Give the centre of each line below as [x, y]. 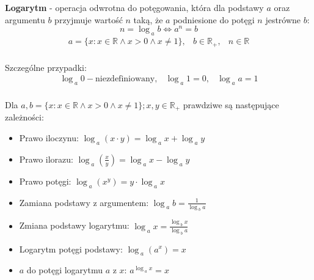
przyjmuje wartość [89, 19]
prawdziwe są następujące [231, 105]
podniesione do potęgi [214, 19]
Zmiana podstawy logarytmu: [74, 225]
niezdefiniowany [125, 79]
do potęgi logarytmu [64, 270]
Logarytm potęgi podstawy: [71, 249]
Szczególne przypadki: [46, 67]
